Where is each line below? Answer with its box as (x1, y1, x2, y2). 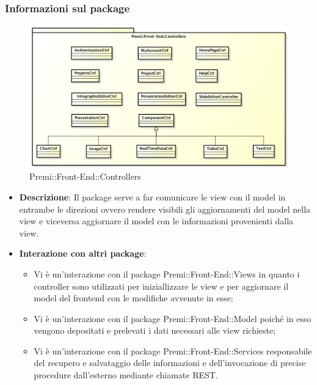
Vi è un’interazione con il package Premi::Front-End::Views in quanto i (34, 267, 300, 280)
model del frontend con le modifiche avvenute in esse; (34, 291, 233, 304)
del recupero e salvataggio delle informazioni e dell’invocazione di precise (34, 356, 306, 369)
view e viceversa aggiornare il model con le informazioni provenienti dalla (19, 215, 294, 227)
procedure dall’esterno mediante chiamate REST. (34, 369, 218, 381)
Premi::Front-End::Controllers (29, 170, 141, 183)
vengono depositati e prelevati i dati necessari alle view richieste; (34, 324, 276, 337)
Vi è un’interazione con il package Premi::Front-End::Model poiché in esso (34, 312, 312, 324)
